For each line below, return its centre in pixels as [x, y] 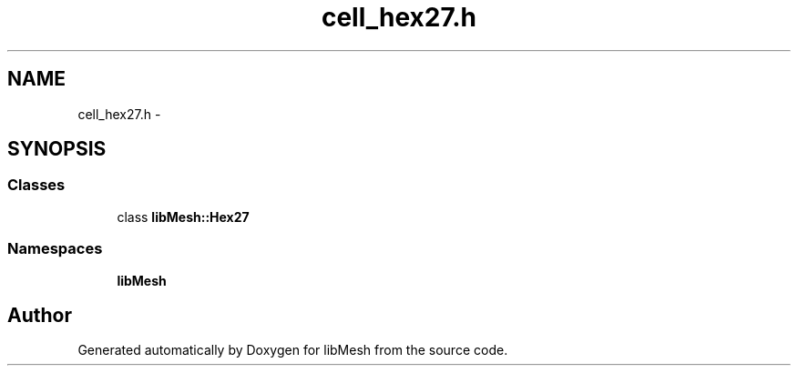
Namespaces [55, 249]
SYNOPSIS [57, 149]
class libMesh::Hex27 [183, 217]
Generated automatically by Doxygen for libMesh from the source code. [293, 350]
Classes [36, 185]
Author [40, 315]
